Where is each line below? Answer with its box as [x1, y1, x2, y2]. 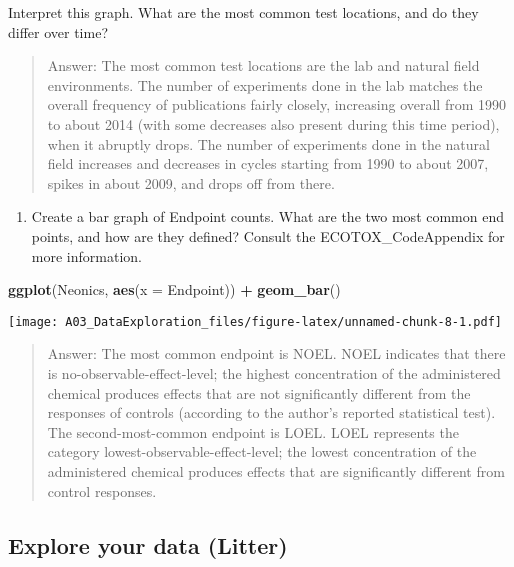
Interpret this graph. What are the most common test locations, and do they [8, 2, 479, 22]
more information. [31, 245, 142, 266]
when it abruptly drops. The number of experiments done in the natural [47, 133, 490, 154]
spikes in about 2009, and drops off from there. [47, 172, 335, 193]
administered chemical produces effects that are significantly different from [47, 460, 505, 481]
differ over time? [8, 21, 109, 42]
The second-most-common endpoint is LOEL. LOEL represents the [47, 421, 459, 442]
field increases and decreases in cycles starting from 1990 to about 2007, [47, 153, 489, 174]
